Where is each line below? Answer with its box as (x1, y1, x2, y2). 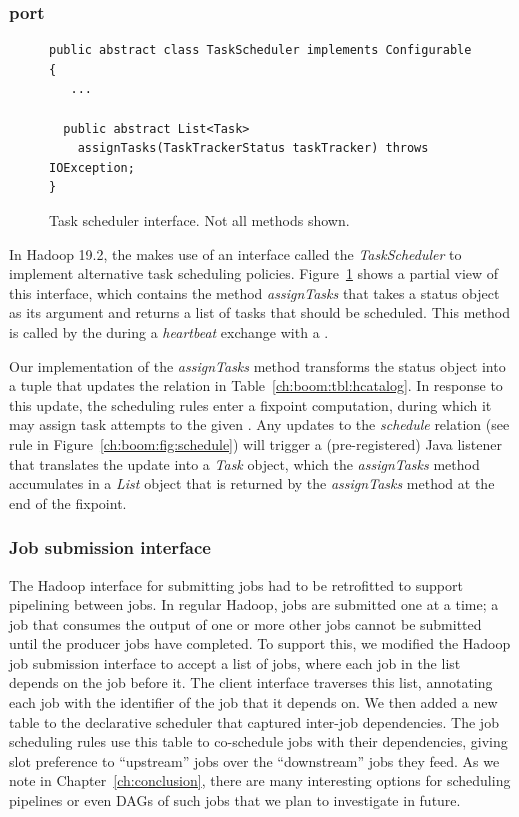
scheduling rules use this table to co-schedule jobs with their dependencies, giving (9, 731, 508, 752)
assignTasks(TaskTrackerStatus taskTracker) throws (77, 141, 429, 156)
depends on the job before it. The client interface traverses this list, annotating (9, 672, 493, 693)
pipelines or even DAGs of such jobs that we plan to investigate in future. (9, 790, 461, 811)
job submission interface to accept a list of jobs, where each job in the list (9, 652, 461, 673)
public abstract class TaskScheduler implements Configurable (49, 43, 472, 58)
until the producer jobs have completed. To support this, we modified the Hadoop (9, 633, 511, 654)
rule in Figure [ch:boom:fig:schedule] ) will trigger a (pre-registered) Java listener (9, 433, 502, 454)
